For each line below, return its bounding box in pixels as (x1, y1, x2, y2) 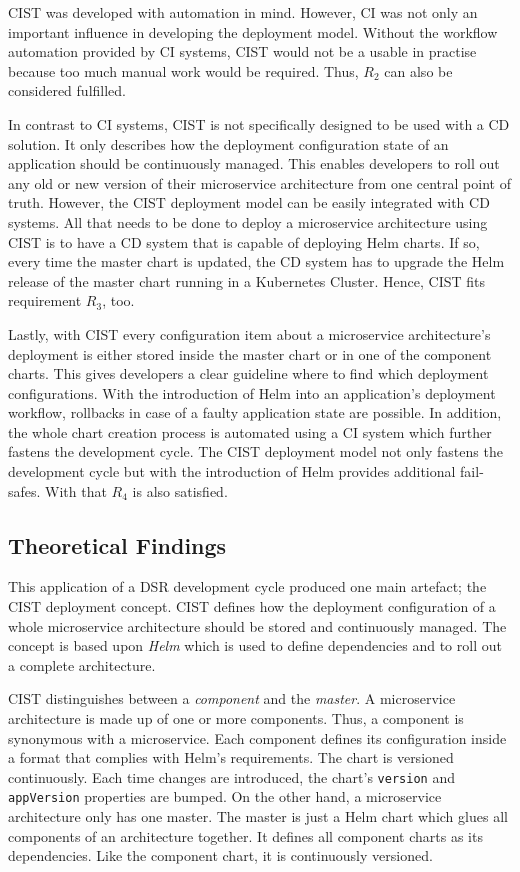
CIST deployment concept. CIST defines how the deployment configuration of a (8, 596, 496, 617)
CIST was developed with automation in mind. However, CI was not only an (8, 2, 478, 22)
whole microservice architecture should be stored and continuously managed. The (8, 615, 507, 636)
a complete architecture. (8, 654, 156, 675)
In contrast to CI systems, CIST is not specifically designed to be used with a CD (8, 113, 510, 134)
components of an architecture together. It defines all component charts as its (8, 825, 483, 846)
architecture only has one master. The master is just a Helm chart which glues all (8, 806, 508, 827)
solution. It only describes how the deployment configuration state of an (8, 133, 449, 154)
